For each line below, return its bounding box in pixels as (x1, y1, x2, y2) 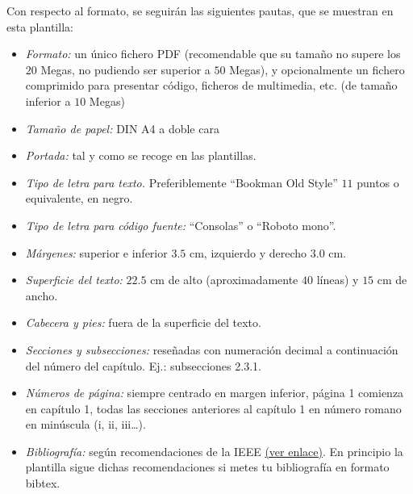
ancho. (25, 287, 58, 304)
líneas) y (316, 271, 359, 288)
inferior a (25, 92, 71, 109)
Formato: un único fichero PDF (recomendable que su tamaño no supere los (25, 45, 401, 62)
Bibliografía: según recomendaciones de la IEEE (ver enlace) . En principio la (25, 442, 403, 459)
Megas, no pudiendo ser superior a (40, 61, 211, 77)
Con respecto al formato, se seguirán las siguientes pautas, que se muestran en (6, 2, 394, 19)
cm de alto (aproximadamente (150, 271, 298, 288)
